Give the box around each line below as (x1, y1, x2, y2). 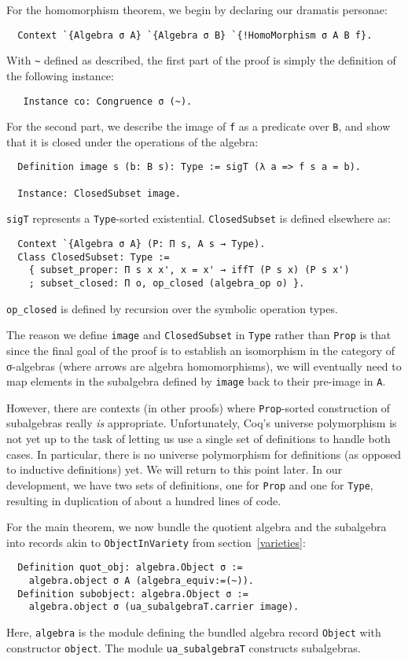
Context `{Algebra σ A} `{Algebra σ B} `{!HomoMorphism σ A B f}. (17, 29, 373, 41)
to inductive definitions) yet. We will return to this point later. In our (6, 461, 342, 478)
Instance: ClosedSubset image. (17, 187, 181, 199)
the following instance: (6, 67, 114, 83)
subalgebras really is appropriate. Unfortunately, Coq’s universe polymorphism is (6, 415, 397, 431)
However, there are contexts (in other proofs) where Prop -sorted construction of (6, 399, 391, 415)
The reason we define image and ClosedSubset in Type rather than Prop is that (6, 327, 391, 343)
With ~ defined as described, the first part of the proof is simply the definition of (6, 52, 396, 68)
